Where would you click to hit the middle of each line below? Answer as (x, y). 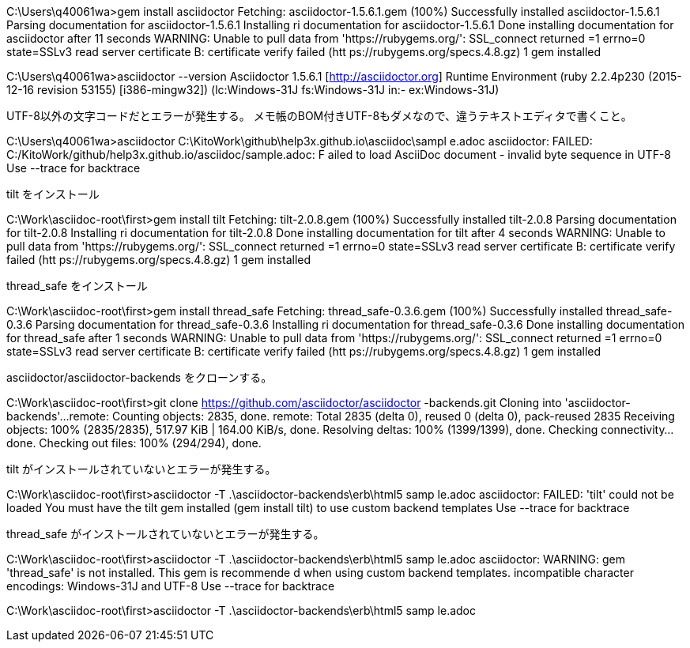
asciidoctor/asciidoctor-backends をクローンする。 (140, 377)
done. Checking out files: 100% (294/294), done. (134, 443)
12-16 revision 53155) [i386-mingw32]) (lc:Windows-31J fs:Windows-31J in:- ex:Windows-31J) (253, 90)
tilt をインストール (53, 194)
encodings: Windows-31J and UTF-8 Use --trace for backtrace (171, 586)
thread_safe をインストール (77, 286)
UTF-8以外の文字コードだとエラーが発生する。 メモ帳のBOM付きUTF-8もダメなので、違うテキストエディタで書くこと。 (319, 116)
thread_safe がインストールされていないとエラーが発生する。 (166, 534)
